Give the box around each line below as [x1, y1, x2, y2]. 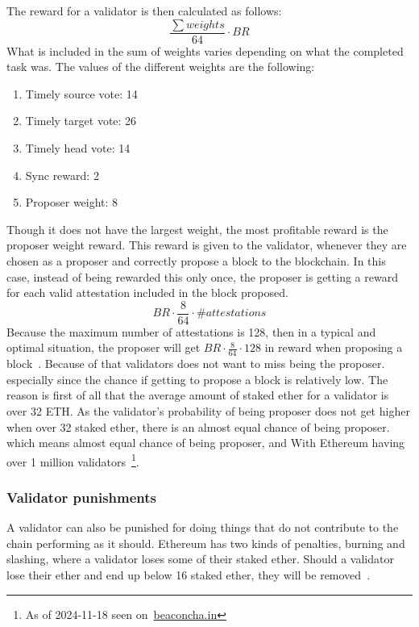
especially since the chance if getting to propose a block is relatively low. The [6, 370, 388, 387]
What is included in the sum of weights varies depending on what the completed [6, 42, 404, 59]
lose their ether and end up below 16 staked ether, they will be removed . [6, 566, 371, 583]
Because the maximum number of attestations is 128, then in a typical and [6, 323, 376, 340]
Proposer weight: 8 [25, 194, 118, 211]
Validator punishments [6, 487, 156, 507]
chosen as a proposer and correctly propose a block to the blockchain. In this [6, 253, 386, 269]
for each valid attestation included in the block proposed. [6, 284, 288, 301]
